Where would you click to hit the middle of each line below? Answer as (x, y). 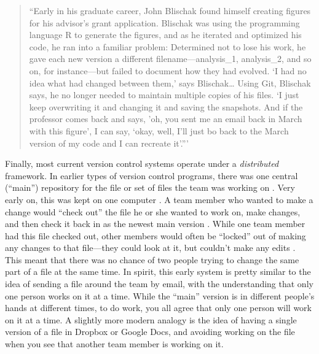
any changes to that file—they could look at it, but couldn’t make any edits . (150, 248)
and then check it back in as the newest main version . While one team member (155, 224)
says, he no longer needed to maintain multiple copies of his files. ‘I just (164, 95)
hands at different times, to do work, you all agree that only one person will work (158, 308)
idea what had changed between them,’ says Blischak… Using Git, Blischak (170, 83)
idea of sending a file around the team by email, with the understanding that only (159, 284)
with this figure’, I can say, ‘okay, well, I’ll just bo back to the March (159, 130)
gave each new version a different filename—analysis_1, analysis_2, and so (170, 59)
